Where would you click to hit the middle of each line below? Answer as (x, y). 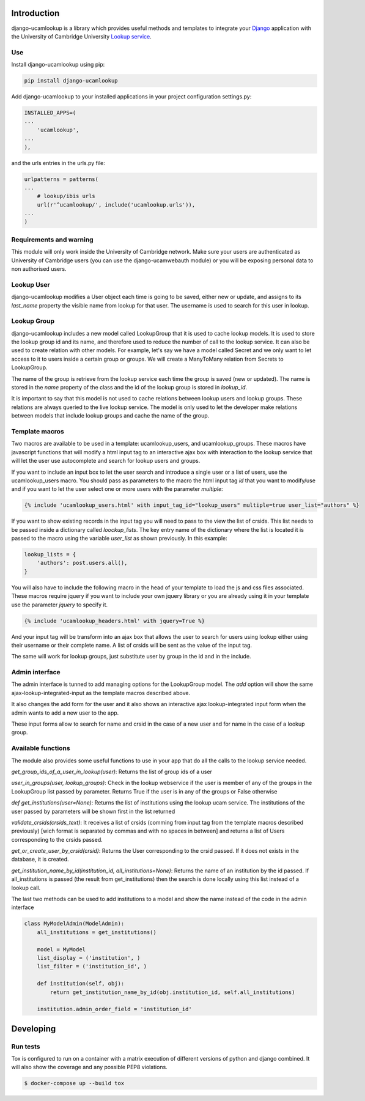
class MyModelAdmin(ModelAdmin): (74, 924)
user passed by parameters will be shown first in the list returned (93, 811)
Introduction (35, 13)
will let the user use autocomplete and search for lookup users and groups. (106, 461)
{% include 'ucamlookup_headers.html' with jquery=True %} (114, 621)
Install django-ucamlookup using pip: (58, 65)
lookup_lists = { (50, 554)
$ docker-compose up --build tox (74, 1083)
